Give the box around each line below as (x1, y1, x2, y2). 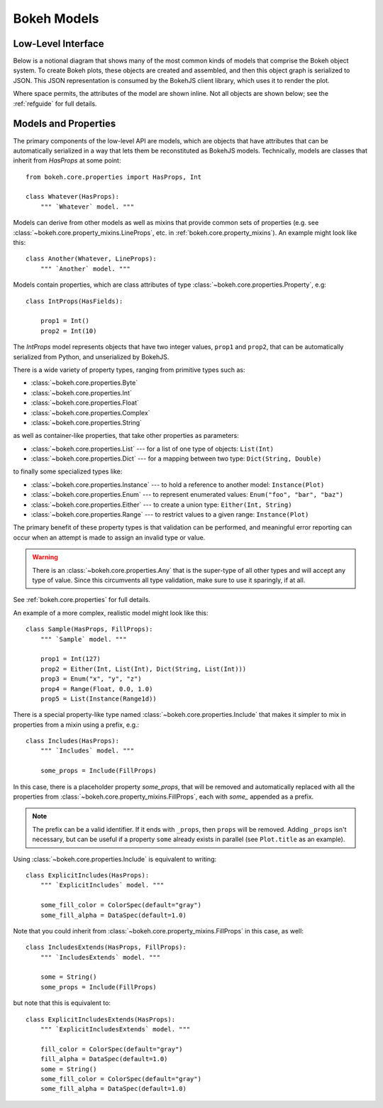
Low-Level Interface (13, 38, 104, 50)
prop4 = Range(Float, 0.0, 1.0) (40, 685, 153, 693)
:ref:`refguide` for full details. (13, 99, 97, 108)
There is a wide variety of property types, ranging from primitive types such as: (13, 366, 245, 374)
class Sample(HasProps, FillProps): (26, 625, 153, 633)
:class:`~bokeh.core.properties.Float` (30, 398, 140, 407)
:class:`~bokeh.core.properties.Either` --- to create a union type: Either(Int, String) (30, 500, 292, 509)
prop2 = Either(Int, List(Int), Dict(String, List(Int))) (40, 664, 247, 673)
